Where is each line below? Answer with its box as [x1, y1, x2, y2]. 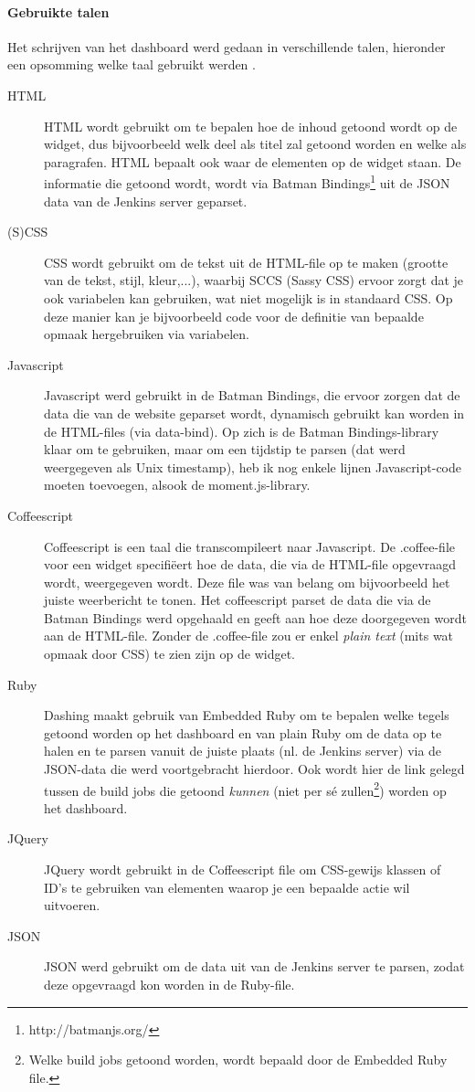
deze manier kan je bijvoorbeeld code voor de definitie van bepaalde [44, 306, 424, 325]
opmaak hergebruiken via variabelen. [44, 324, 249, 344]
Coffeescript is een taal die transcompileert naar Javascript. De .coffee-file [44, 536, 455, 556]
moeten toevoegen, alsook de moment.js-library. [44, 475, 311, 494]
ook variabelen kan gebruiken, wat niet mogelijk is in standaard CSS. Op [44, 288, 453, 307]
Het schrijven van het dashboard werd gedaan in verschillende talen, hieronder [7, 37, 446, 56]
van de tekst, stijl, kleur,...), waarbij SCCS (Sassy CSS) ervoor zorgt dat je [44, 270, 464, 290]
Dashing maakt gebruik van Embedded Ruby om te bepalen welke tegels [44, 705, 449, 725]
